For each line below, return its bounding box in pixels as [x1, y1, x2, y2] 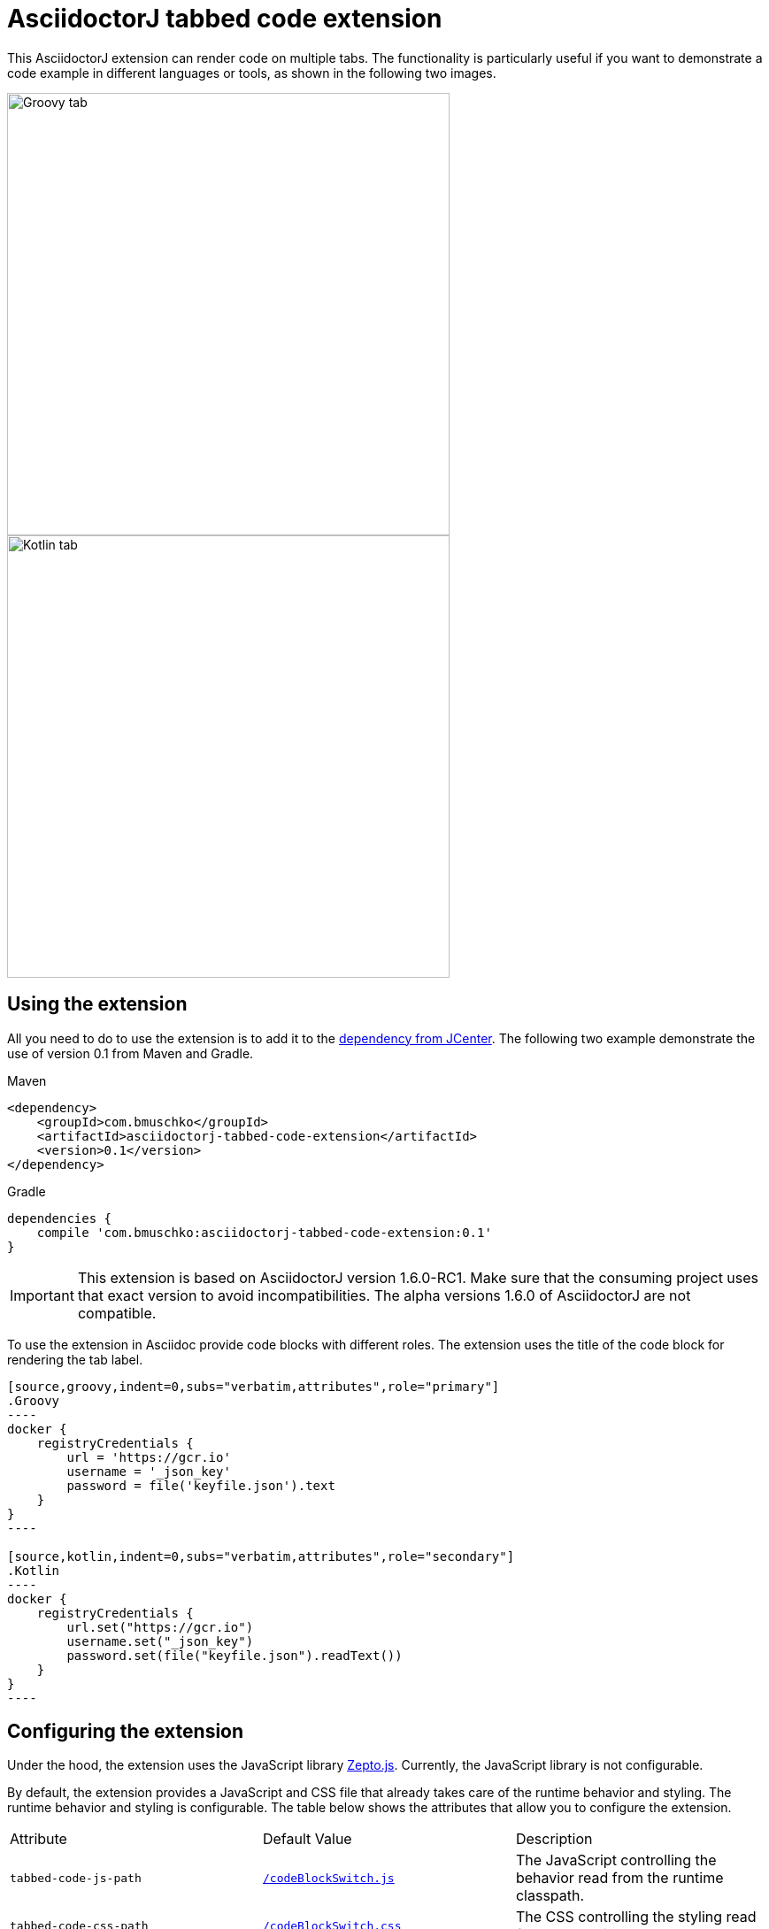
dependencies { [7, 1210, 112, 1226]
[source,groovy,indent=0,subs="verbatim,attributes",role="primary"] [7, 1379, 500, 1394]
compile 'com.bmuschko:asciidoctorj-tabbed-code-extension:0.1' [36, 1225, 492, 1240]
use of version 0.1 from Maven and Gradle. [7, 1045, 254, 1061]
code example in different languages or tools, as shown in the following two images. [7, 65, 496, 81]
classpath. [515, 1887, 585, 1905]
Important [10, 1286, 74, 1304]
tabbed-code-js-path [10, 1871, 142, 1885]
